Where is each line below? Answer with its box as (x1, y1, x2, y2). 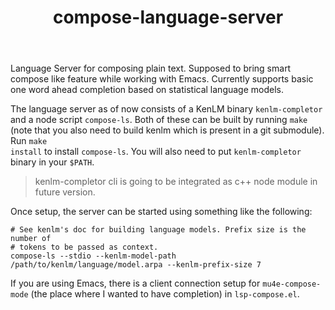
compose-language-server (52, 6, 284, 29)
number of (10, 234, 52, 244)
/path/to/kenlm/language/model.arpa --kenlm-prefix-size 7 (10, 260, 262, 270)
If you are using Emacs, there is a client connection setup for (10, 277, 261, 290)
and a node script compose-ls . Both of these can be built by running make (10, 114, 308, 126)
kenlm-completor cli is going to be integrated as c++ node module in (34, 176, 318, 188)
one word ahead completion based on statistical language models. (10, 84, 285, 96)
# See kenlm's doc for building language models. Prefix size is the (10, 225, 307, 235)
